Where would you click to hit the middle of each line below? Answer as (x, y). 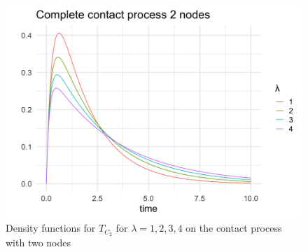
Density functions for (51, 228)
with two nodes (38, 242)
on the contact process (234, 228)
